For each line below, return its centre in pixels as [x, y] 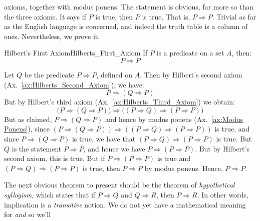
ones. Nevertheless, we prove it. [52, 36]
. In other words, [223, 194]
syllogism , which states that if [50, 194]
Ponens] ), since [27, 129]
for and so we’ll [28, 214]
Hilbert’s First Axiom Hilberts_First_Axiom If [76, 53]
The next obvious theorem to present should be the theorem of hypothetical [119, 185]
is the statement [37, 148]
